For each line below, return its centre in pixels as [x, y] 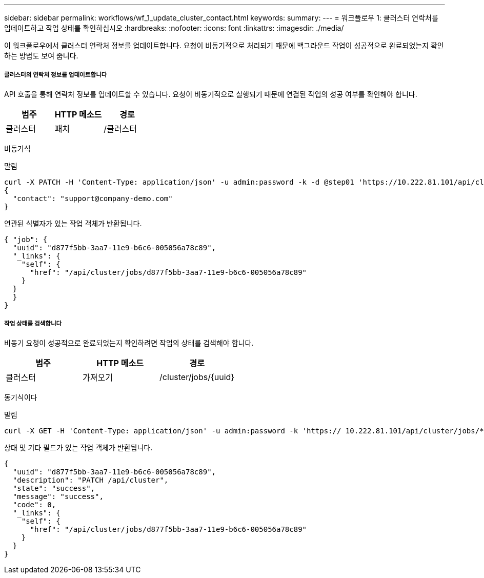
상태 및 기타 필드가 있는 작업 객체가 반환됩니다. [78, 447]
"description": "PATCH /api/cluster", [90, 480]
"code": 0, [34, 504]
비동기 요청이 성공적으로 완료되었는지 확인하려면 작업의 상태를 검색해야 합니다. [129, 343]
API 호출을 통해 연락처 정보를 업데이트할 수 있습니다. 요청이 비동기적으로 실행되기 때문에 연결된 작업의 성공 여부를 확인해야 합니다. [211, 94]
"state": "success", [54, 488]
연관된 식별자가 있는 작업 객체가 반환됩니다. [73, 223]
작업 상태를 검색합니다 [33, 324]
